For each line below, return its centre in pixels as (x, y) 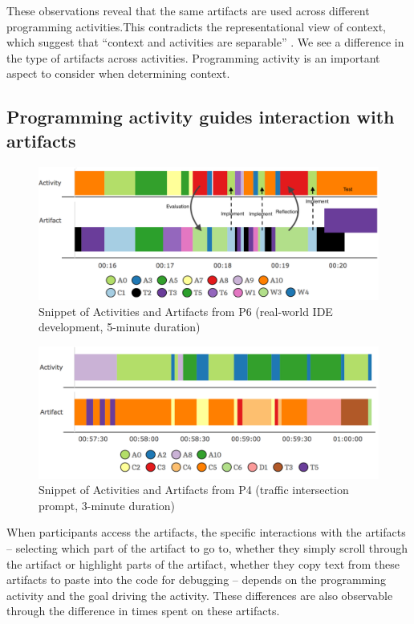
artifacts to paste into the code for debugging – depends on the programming (196, 579)
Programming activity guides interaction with (201, 117)
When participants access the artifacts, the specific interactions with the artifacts (206, 532)
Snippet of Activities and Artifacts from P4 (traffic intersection (194, 490)
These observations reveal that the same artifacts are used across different (188, 10)
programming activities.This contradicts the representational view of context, (197, 26)
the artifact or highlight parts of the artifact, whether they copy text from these (203, 563)
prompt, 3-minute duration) (107, 505)
